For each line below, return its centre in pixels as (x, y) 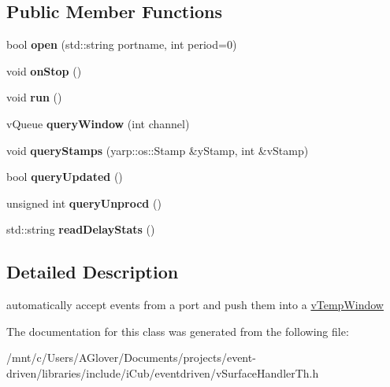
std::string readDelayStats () (81, 229)
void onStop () (44, 70)
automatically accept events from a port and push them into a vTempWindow (195, 305)
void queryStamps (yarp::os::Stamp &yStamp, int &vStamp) (158, 150)
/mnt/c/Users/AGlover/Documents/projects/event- (131, 358)
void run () (34, 97)
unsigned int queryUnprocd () (84, 203)
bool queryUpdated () (65, 177)
